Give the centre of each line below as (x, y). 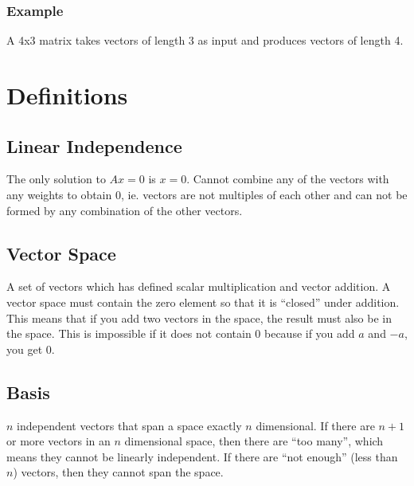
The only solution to (56, 179)
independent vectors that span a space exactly (129, 425)
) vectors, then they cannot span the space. (118, 472)
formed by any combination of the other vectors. (125, 210)
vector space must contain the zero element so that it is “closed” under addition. (203, 302)
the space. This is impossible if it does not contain (129, 333)
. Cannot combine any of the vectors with (288, 179)
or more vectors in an (59, 441)
